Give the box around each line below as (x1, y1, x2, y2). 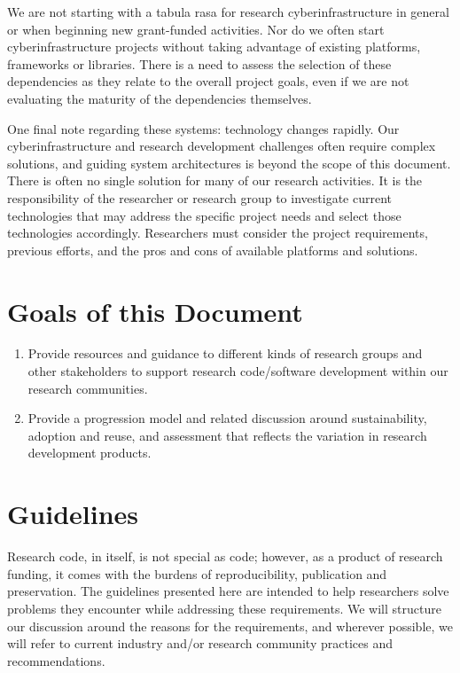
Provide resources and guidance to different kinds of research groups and (27, 344, 423, 363)
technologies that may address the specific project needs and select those (7, 206, 402, 224)
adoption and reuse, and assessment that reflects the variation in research (27, 426, 427, 444)
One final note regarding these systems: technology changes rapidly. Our (7, 119, 400, 137)
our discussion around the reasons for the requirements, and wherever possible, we (7, 616, 453, 635)
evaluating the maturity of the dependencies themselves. (7, 89, 312, 107)
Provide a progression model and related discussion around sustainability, (27, 409, 427, 427)
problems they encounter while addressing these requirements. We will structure (7, 599, 441, 617)
